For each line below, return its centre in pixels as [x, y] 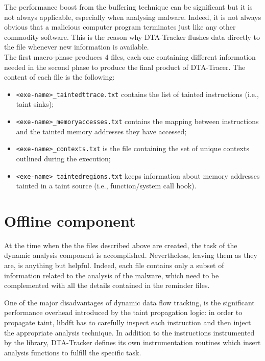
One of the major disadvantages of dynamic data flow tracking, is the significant [129, 302]
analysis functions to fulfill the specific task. [73, 352]
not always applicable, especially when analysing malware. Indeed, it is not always [133, 17]
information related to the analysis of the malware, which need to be [112, 275]
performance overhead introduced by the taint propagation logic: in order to [123, 312]
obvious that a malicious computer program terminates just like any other [120, 27]
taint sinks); [35, 104]
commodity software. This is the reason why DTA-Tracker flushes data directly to [132, 37]
